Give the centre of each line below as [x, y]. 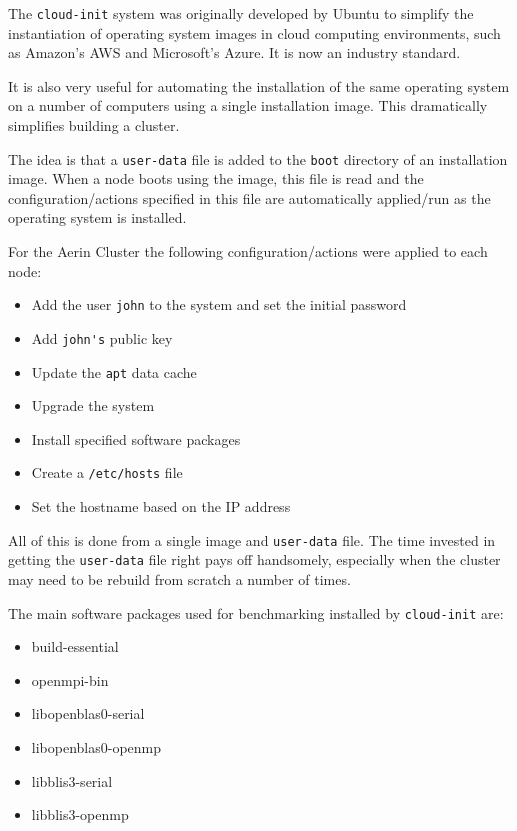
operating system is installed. [97, 217]
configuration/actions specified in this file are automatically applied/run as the [249, 197]
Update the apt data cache [114, 371]
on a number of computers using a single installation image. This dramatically [248, 105]
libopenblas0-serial [88, 713]
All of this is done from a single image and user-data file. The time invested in [252, 539]
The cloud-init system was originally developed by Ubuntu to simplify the [241, 13]
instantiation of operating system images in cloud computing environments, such [254, 32]
